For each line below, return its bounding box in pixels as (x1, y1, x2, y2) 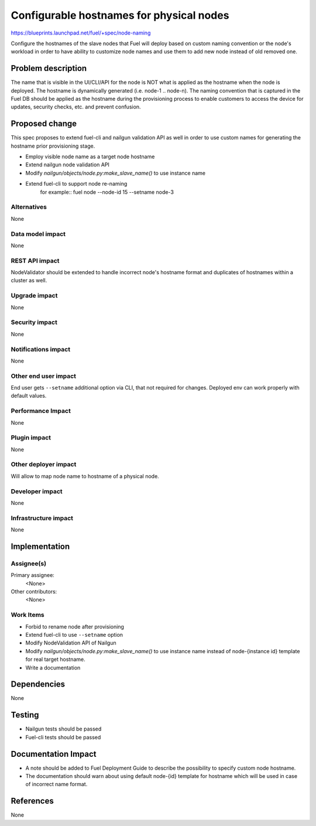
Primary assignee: (11, 572, 55, 579)
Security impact (11, 318, 58, 326)
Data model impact (11, 230, 66, 238)
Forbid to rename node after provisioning (25, 623, 124, 630)
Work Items (11, 611, 44, 619)
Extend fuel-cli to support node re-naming (25, 180, 128, 187)
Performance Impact (11, 407, 71, 415)
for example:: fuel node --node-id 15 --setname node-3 (40, 188, 174, 196)
